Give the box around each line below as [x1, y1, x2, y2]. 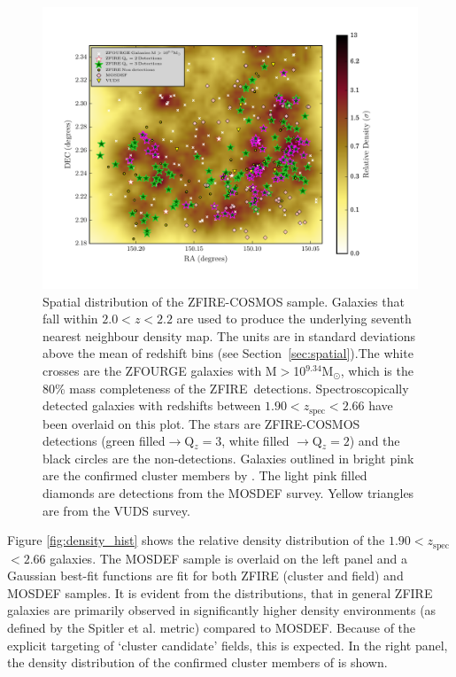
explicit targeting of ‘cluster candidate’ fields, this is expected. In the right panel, [7, 635, 448, 654]
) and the [349, 432, 400, 450]
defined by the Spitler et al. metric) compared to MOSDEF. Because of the [7, 619, 416, 636]
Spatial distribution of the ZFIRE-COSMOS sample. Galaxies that [43, 292, 405, 310]
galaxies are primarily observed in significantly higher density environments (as [7, 601, 437, 619]
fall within [43, 309, 98, 328]
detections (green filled [43, 432, 166, 450]
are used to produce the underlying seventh [176, 309, 412, 328]
